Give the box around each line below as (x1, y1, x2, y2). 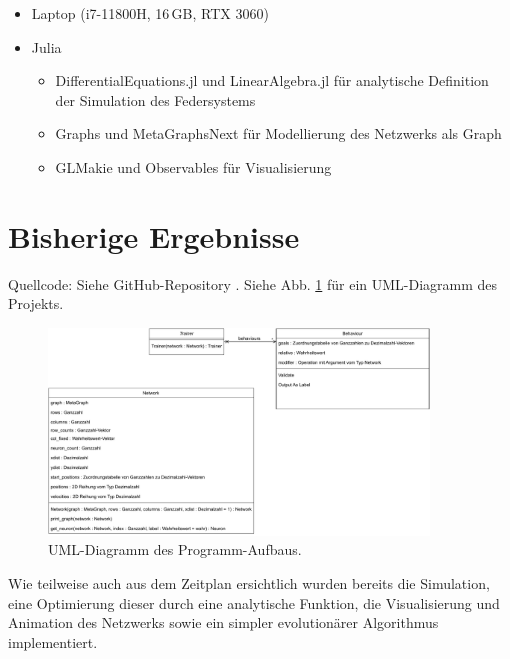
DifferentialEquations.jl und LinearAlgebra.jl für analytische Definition (55, 70, 489, 91)
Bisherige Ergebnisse (8, 215, 300, 256)
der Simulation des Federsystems (55, 89, 256, 110)
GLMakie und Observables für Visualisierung (55, 156, 332, 177)
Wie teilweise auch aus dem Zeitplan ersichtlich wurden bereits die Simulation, (8, 573, 490, 593)
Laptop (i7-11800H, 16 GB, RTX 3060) (31, 3, 269, 23)
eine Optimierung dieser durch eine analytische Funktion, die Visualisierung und (8, 592, 500, 613)
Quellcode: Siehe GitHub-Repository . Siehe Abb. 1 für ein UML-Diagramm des (8, 273, 498, 294)
